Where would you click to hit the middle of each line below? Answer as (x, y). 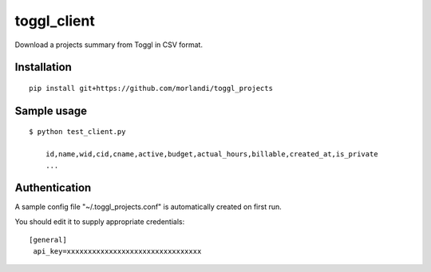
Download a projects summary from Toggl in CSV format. (109, 45)
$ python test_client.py (77, 132)
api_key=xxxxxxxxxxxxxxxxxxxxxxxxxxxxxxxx (117, 251)
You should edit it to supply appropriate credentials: (100, 221)
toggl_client (55, 21)
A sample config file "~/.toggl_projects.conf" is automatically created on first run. (148, 207)
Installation (43, 67)
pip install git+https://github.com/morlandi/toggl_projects (151, 88)
